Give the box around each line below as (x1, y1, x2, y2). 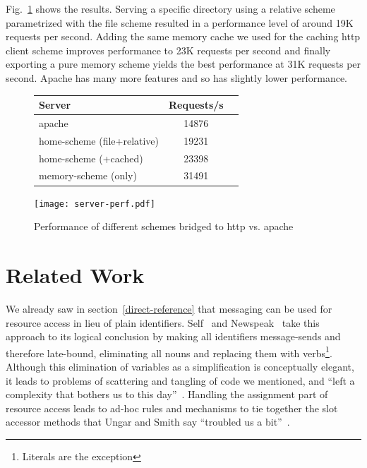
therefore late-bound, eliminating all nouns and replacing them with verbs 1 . (6, 343, 332, 360)
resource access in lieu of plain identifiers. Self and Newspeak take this (6, 315, 320, 330)
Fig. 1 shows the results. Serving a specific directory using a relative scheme (6, 1, 335, 16)
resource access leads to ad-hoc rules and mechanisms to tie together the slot (6, 400, 338, 415)
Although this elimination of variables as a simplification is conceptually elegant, (6, 359, 354, 373)
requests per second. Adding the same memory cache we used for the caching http (6, 29, 361, 44)
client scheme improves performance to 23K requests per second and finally (6, 42, 331, 57)
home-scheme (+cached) (39, 150, 143, 165)
